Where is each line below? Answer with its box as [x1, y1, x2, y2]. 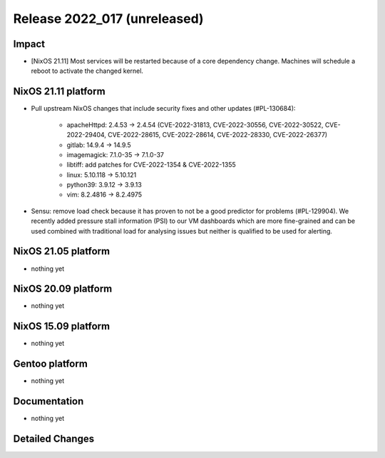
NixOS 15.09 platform [13, 320, 111, 332]
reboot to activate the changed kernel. [31, 66, 144, 75]
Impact [13, 38, 46, 50]
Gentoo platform [13, 358, 88, 370]
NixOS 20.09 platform [13, 283, 113, 295]
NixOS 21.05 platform [13, 245, 111, 257]
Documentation [13, 395, 84, 407]
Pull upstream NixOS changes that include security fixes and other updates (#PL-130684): [31, 104, 296, 113]
